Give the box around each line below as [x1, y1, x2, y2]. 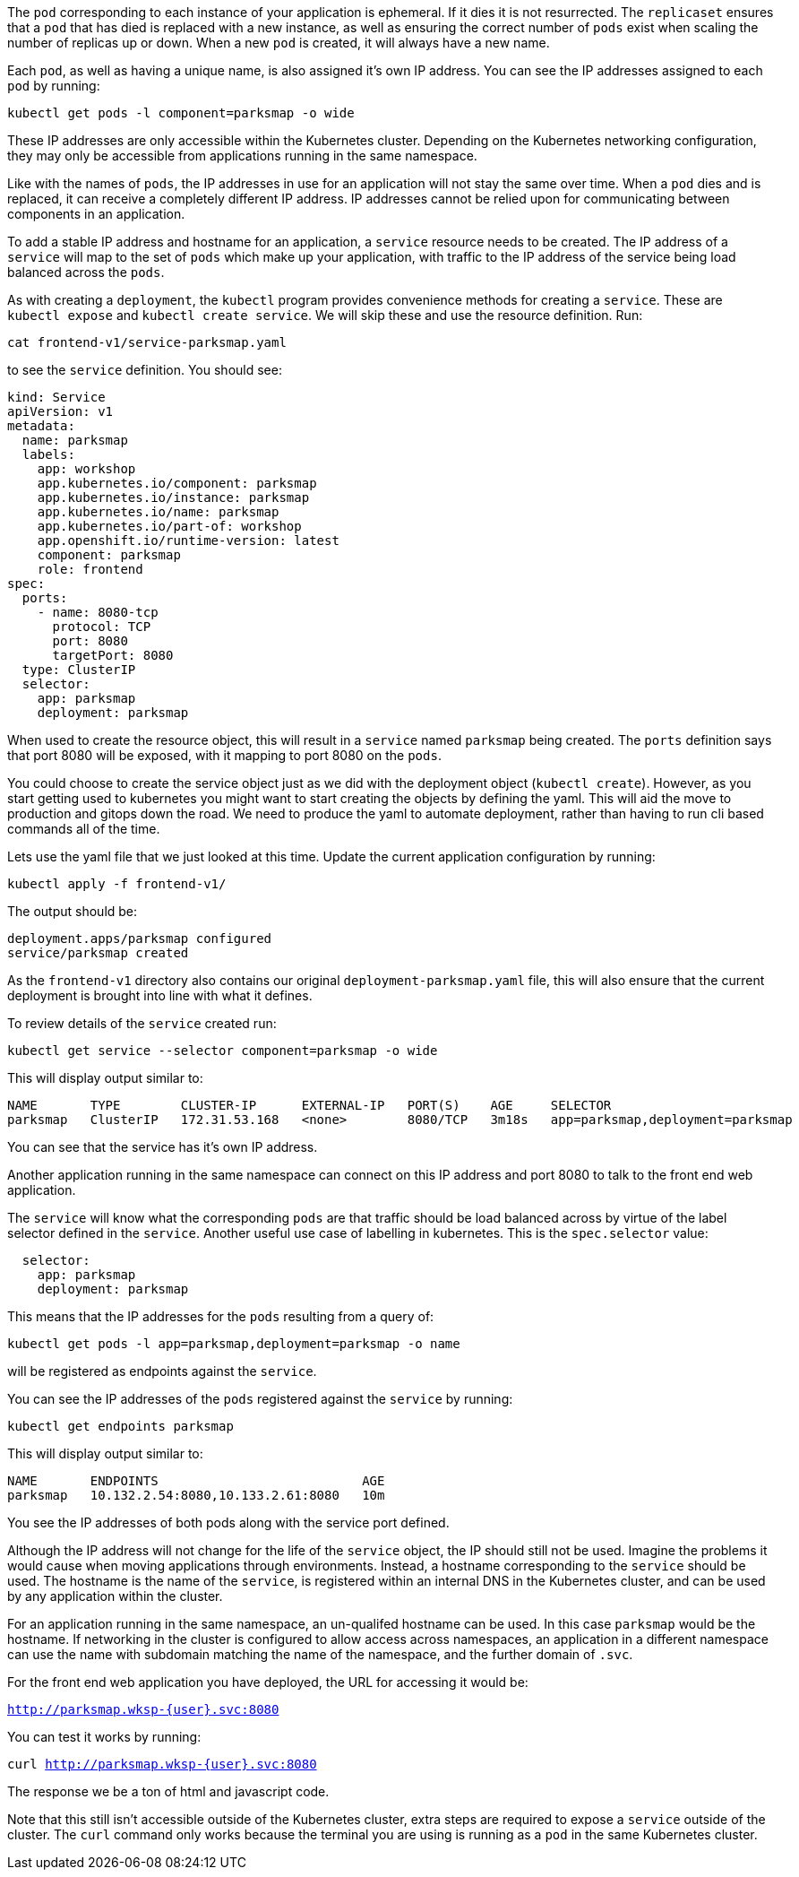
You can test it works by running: [7, 1729, 202, 1744]
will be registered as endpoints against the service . [7, 1363, 317, 1379]
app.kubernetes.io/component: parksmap [37, 476, 317, 490]
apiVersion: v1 [7, 404, 114, 419]
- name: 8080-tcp [37, 605, 159, 619]
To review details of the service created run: [7, 1016, 277, 1031]
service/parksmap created [7, 946, 189, 960]
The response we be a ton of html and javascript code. [7, 1784, 330, 1799]
